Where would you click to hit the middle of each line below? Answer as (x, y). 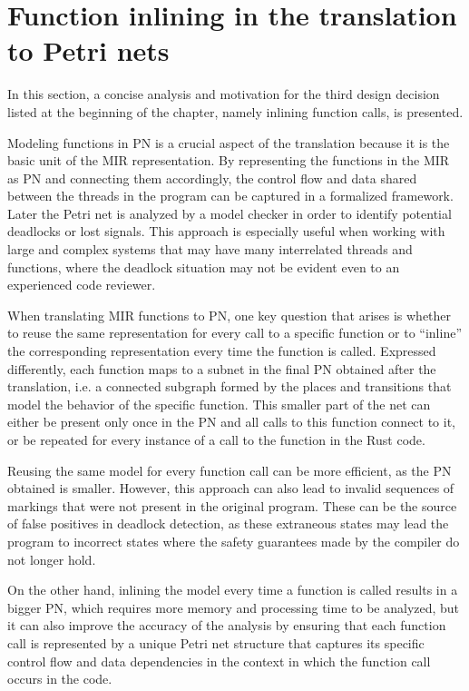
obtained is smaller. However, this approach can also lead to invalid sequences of (231, 488)
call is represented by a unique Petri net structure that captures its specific (216, 642)
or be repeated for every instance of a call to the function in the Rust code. (216, 439)
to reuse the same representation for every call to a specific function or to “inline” (235, 333)
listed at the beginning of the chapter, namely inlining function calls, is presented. (235, 111)
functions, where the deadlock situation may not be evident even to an (204, 267)
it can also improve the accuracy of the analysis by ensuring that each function (227, 625)
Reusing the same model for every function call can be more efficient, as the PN (230, 470)
